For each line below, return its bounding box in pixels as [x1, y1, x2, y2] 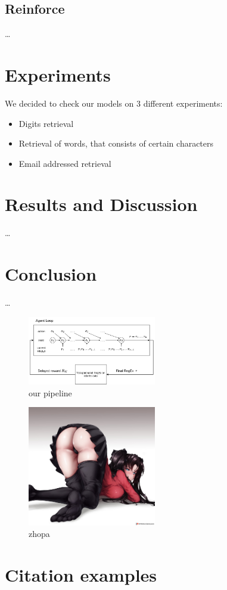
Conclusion [5, 262, 97, 286]
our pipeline [29, 386, 72, 399]
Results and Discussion [5, 192, 198, 216]
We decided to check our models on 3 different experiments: [5, 97, 223, 109]
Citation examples [5, 563, 157, 587]
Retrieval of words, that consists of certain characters [18, 137, 214, 150]
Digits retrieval [18, 117, 74, 129]
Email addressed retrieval [18, 157, 111, 169]
